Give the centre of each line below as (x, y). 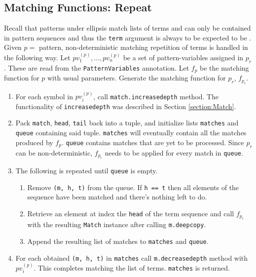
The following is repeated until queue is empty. (87, 170)
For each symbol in (44, 96)
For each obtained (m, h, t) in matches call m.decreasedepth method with (132, 257)
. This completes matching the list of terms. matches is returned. (132, 268)
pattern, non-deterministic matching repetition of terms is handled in (143, 47)
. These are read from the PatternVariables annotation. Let (97, 67)
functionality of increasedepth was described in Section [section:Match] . (126, 106)
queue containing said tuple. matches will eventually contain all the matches (131, 133)
